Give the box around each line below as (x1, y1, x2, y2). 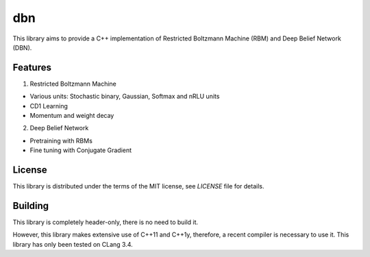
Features (12, 62, 51, 73)
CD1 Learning (29, 101, 69, 110)
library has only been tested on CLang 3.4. (12, 240, 133, 248)
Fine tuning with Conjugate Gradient (29, 146, 132, 154)
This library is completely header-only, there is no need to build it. (12, 218, 199, 226)
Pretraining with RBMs (29, 136, 92, 145)
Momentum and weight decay (29, 112, 114, 120)
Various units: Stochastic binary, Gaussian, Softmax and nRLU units (29, 93, 220, 101)
